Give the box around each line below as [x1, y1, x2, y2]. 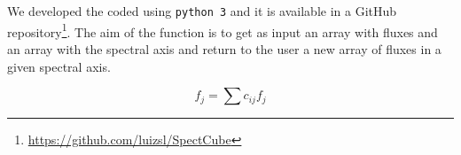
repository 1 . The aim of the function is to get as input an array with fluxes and [7, 19, 438, 41]
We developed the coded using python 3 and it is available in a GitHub [7, 2, 397, 19]
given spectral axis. [7, 57, 111, 75]
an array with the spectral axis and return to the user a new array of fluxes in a [7, 39, 441, 58]
